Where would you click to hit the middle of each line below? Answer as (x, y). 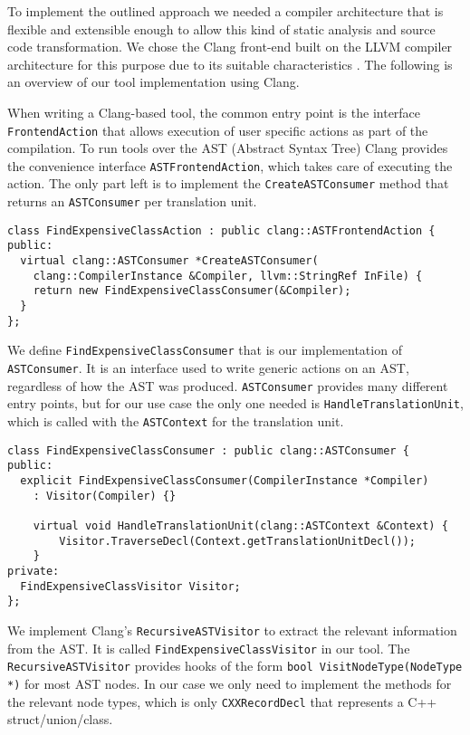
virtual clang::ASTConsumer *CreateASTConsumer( (169, 261)
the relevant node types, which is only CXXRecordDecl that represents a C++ (222, 701)
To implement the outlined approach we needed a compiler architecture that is (225, 11)
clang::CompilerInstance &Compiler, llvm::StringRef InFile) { (228, 276)
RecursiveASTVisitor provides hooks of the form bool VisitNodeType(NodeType (235, 666)
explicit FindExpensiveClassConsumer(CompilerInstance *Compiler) (225, 480)
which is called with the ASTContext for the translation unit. (176, 421)
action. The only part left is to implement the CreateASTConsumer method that (228, 183)
